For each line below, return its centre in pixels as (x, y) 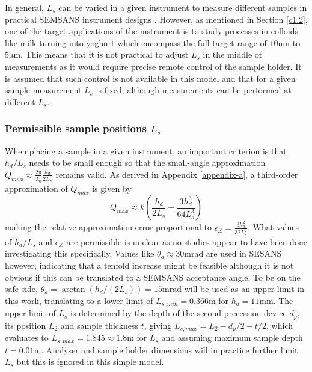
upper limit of (30, 313)
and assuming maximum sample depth (232, 337)
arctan (73, 290)
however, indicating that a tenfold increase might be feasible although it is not (149, 265)
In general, (24, 7)
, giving (158, 325)
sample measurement (43, 90)
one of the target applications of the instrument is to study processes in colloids (151, 31)
